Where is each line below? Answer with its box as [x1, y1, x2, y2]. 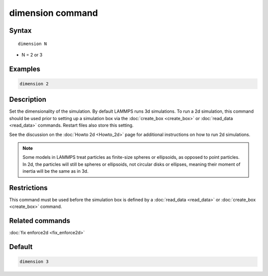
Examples [9, 65, 41, 73]
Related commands [9, 216, 70, 225]
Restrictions [9, 184, 48, 192]
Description [9, 95, 47, 104]
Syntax [9, 26, 32, 35]
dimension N [18, 41, 47, 47]
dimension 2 [19, 81, 49, 86]
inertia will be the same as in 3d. [22, 168, 89, 174]
